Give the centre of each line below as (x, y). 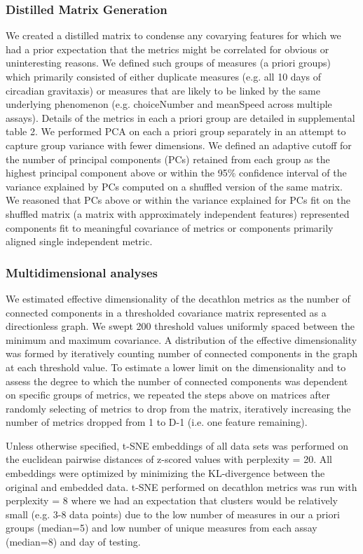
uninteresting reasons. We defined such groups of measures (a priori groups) (169, 63)
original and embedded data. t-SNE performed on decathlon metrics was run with (181, 486)
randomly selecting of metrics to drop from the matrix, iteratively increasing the (178, 408)
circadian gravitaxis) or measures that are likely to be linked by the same (163, 90)
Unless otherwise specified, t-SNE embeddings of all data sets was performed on (177, 445)
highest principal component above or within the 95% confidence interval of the (176, 173)
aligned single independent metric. (79, 241)
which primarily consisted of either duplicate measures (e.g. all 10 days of (164, 76)
